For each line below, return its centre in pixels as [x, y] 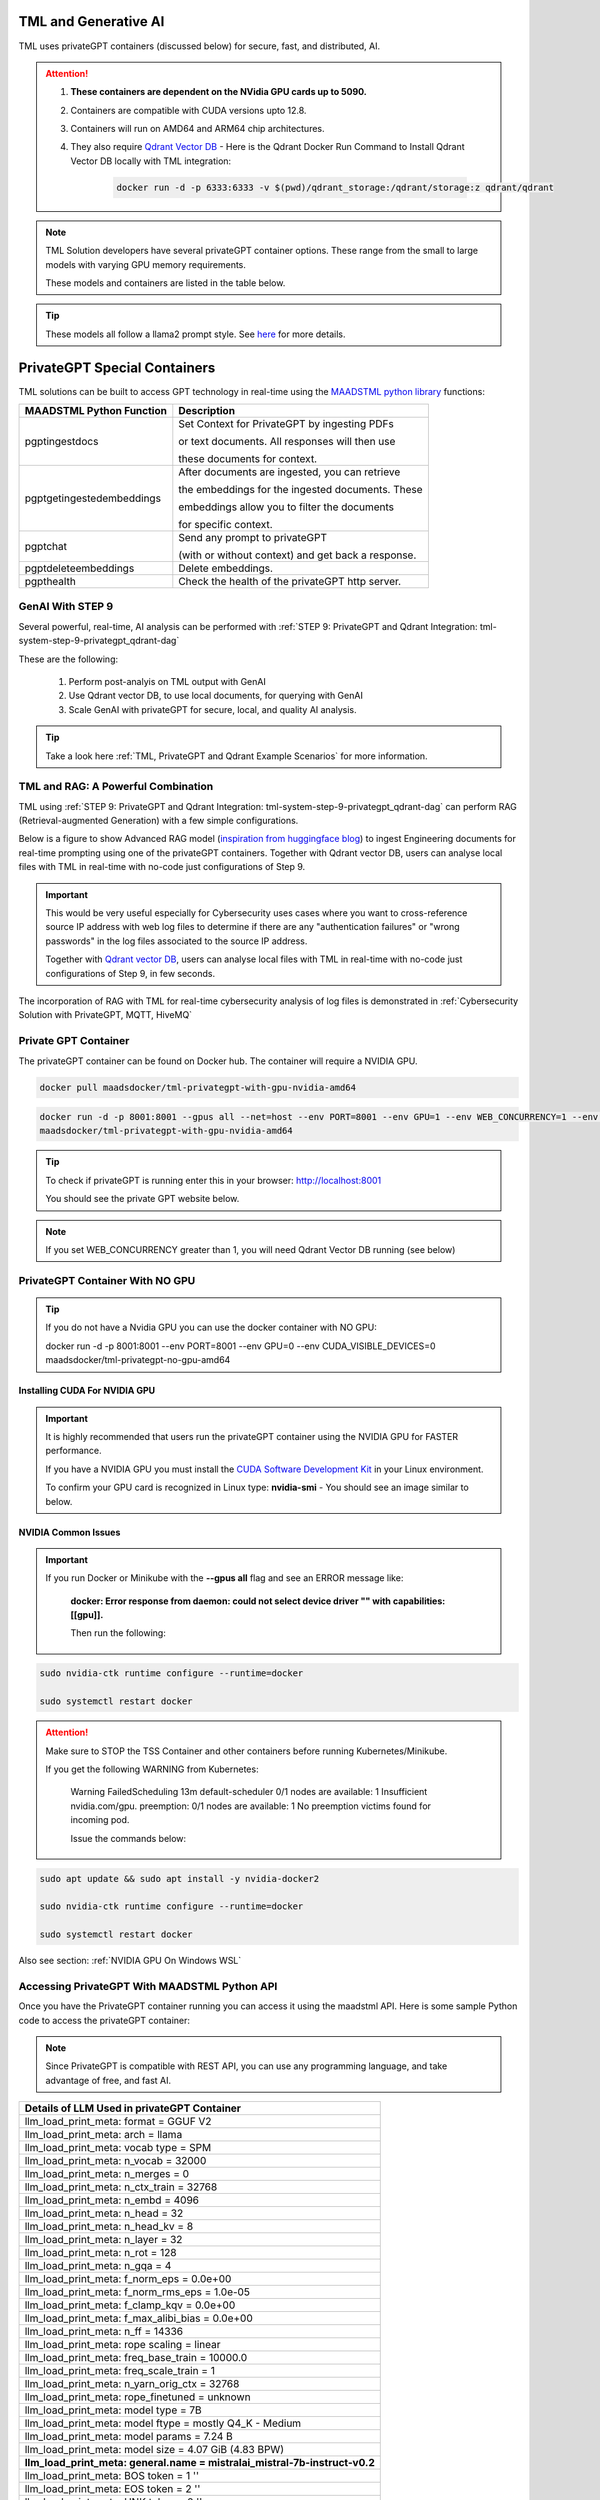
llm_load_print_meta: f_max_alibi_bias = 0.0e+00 [139, 2318]
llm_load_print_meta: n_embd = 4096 [112, 2200]
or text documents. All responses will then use [287, 442]
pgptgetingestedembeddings [93, 498]
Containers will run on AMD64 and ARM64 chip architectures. [197, 129]
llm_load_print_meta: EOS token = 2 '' [112, 2489]
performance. [73, 1451]
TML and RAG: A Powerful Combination [116, 787]
